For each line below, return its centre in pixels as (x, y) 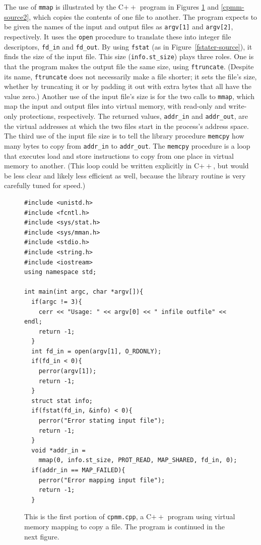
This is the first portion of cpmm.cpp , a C (88, 516)
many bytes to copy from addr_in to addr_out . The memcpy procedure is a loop (127, 145)
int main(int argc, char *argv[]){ (84, 292)
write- (238, 106)
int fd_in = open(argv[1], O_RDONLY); (96, 351)
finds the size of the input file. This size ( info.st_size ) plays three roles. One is (129, 56)
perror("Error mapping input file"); (102, 480)
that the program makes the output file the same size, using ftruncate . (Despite (129, 66)
